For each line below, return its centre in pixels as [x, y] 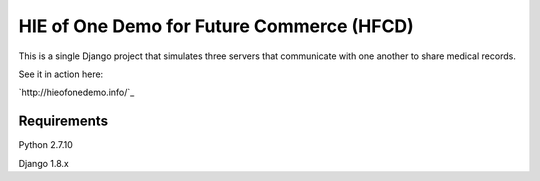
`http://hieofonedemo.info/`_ [76, 92]
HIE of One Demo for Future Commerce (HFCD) [216, 26]
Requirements [63, 121]
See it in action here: [61, 74]
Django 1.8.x [43, 163]
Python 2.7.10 [46, 145]
